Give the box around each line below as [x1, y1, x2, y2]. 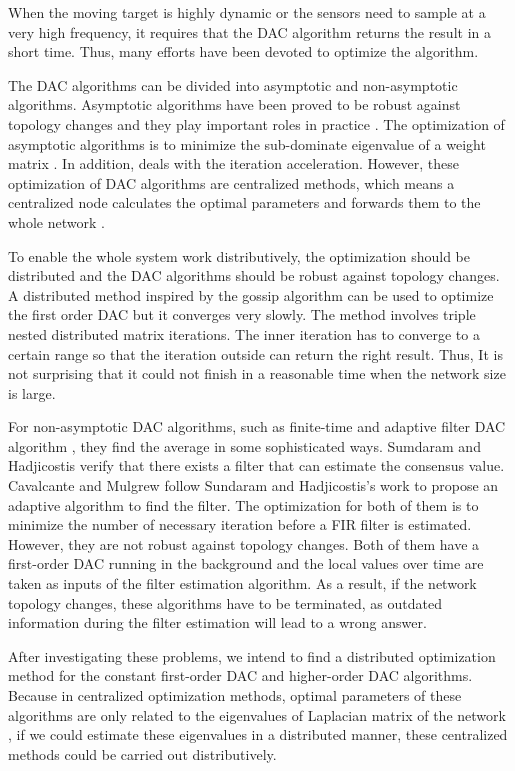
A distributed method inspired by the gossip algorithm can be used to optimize [8, 284, 494, 305]
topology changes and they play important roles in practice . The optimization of [8, 113, 505, 134]
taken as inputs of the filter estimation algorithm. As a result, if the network [8, 573, 477, 594]
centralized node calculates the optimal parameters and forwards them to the [8, 192, 481, 213]
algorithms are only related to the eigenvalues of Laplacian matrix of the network [8, 704, 506, 725]
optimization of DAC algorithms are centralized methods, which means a [8, 172, 455, 193]
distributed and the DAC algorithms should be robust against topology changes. [8, 265, 500, 286]
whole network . [8, 211, 105, 232]
